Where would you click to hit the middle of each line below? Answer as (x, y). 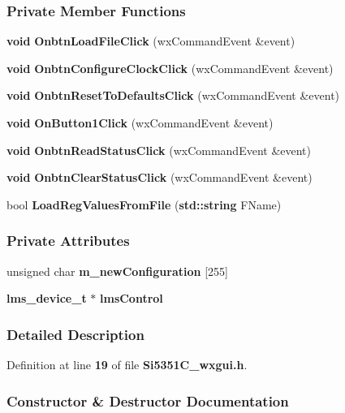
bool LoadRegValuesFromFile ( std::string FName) (144, 204)
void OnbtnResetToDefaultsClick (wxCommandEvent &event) (173, 95)
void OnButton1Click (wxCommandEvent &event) (140, 123)
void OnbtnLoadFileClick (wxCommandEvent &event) (151, 41)
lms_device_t (47, 298)
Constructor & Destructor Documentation (148, 400)
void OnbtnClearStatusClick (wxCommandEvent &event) (160, 177)
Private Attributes (68, 241)
